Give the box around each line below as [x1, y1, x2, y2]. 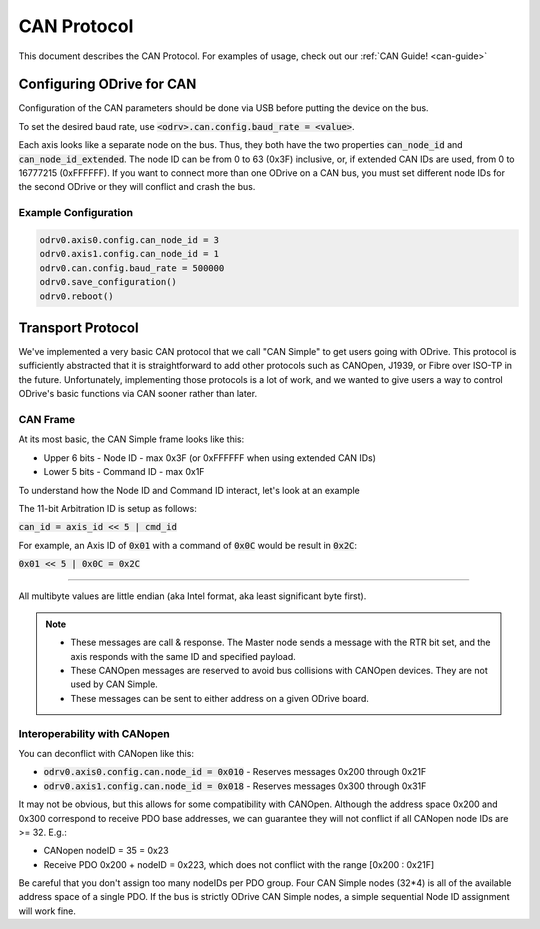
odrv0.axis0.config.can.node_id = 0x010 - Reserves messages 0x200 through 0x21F [43, 766, 427, 778]
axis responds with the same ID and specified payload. [70, 650, 297, 662]
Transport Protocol [18, 319, 139, 336]
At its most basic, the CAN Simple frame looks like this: [18, 433, 245, 445]
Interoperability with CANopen [18, 726, 170, 740]
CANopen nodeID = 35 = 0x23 [43, 845, 169, 857]
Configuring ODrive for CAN [18, 76, 197, 93]
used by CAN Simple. [70, 678, 159, 690]
